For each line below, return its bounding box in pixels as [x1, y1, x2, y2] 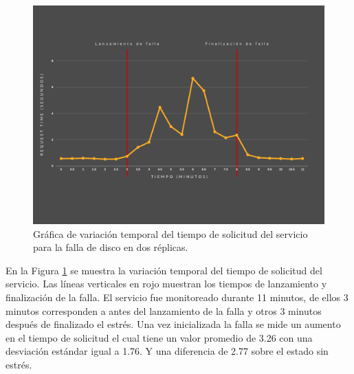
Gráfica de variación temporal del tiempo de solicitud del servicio [33, 226, 308, 241]
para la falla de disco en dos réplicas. [33, 240, 188, 254]
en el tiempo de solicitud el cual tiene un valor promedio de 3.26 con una [5, 330, 313, 344]
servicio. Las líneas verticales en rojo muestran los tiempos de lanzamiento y [5, 276, 327, 291]
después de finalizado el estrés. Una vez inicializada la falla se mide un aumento [5, 317, 341, 331]
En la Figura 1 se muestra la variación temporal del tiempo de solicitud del [5, 263, 322, 277]
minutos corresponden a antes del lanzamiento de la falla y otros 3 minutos [5, 303, 322, 318]
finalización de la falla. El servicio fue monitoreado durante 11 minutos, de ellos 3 [5, 289, 349, 304]
